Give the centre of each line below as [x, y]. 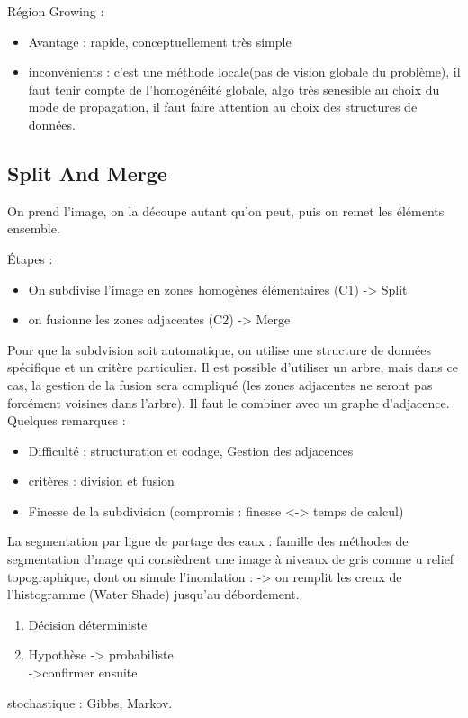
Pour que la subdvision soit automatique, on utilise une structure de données [219, 349]
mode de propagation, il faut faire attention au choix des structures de [223, 107]
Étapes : [30, 258]
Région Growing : [56, 11]
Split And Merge [87, 173]
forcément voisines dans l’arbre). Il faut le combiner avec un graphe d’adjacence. [229, 402]
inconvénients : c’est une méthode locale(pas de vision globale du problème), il [244, 72]
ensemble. [34, 228]
